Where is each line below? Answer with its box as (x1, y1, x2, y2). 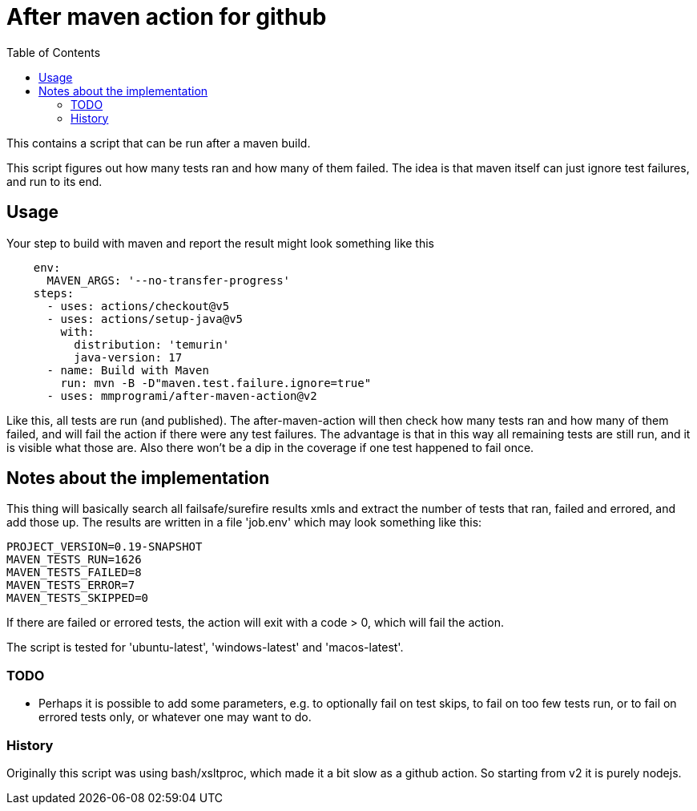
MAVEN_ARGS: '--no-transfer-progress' (46, 273, 291, 287)
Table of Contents (6, 45, 101, 59)
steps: (33, 286, 75, 300)
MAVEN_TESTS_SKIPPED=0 (6, 591, 149, 605)
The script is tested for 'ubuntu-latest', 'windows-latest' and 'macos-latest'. (6, 640, 404, 655)
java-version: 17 (74, 350, 183, 364)
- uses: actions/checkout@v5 (46, 299, 230, 313)
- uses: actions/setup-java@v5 (46, 312, 244, 325)
